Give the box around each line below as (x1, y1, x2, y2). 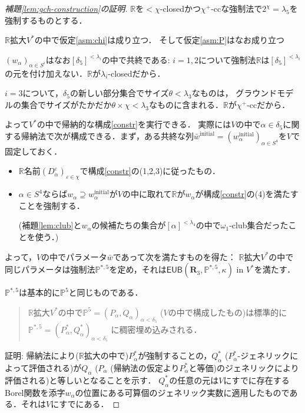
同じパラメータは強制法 (5, 263, 95, 276)
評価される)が (28, 361, 82, 373)
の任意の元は (169, 373, 219, 386)
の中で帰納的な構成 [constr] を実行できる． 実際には (37, 118, 231, 130)
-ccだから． (247, 98, 290, 110)
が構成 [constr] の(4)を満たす (195, 188, 299, 200)
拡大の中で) (84, 349, 129, 362)
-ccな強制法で (211, 2, 263, 14)
